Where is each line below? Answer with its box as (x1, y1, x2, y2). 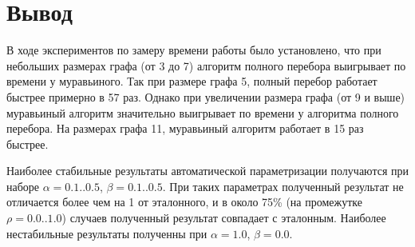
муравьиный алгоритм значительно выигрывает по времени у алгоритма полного (6, 104, 399, 121)
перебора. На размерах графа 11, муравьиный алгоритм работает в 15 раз (6, 120, 364, 137)
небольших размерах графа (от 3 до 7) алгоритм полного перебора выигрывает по (6, 57, 406, 74)
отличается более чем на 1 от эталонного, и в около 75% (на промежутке (6, 193, 362, 210)
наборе (6, 177, 40, 194)
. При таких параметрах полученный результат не (162, 177, 404, 194)
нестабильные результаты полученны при (6, 225, 207, 241)
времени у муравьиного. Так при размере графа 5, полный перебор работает (6, 73, 377, 90)
